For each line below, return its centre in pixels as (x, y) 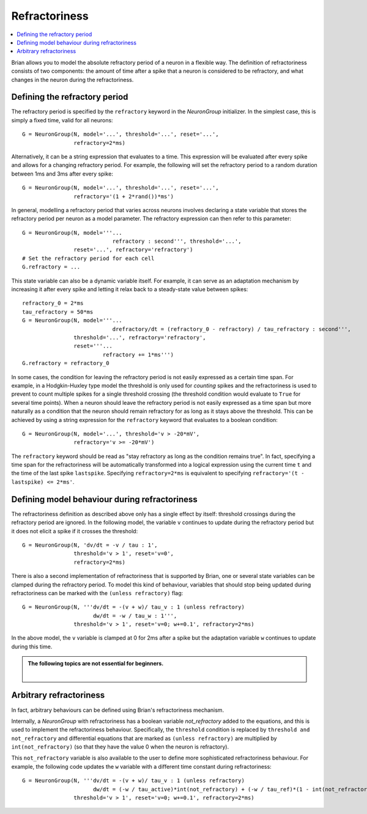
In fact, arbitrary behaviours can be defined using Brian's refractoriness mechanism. (118, 710)
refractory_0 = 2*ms (53, 303)
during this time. (32, 646)
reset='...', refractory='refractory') (133, 250)
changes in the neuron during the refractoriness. (72, 80)
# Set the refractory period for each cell (88, 258)
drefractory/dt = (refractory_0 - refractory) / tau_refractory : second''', (232, 329)
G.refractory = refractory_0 (66, 363)
